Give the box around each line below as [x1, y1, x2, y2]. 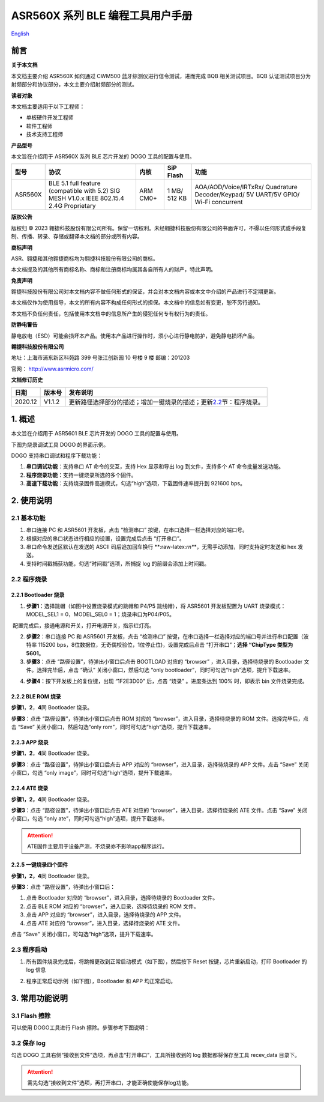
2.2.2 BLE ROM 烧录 [11, 692, 61, 700]
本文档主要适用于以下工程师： [11, 103, 85, 111]
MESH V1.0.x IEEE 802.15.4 [48, 194, 124, 202]
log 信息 [26, 966, 46, 973]
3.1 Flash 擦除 [11, 1011, 51, 1020]
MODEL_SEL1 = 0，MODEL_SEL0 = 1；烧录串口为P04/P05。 [26, 611, 175, 618]
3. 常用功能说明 [11, 993, 68, 1003]
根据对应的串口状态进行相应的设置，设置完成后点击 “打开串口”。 [26, 534, 185, 542]
